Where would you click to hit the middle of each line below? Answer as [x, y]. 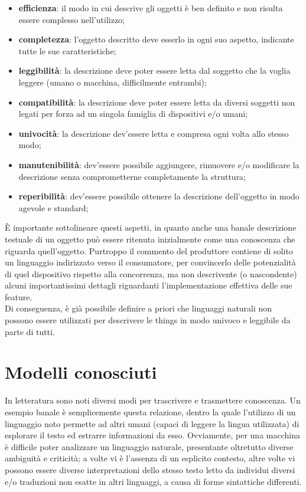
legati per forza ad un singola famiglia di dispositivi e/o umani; [133, 114]
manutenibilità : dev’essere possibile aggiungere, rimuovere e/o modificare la [159, 164]
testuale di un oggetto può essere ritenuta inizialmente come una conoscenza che [150, 239]
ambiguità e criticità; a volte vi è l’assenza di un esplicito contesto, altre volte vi [150, 458]
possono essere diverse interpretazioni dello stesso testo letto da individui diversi [150, 469]
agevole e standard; [53, 207]
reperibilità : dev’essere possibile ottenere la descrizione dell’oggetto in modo [159, 196]
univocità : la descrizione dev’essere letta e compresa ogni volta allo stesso [154, 133]
